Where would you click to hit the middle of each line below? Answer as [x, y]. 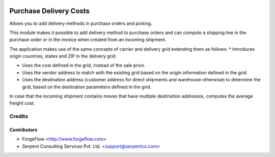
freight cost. [22, 103]
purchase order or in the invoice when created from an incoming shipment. [88, 40]
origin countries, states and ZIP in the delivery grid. [63, 56]
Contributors [23, 130]
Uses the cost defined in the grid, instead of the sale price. [84, 66]
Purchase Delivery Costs [50, 11]
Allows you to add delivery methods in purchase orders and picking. [81, 23]
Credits [19, 116]
